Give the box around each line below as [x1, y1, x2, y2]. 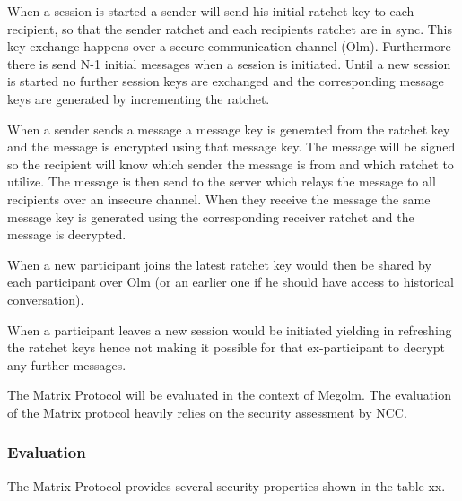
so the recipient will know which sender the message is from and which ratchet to [7, 154, 454, 173]
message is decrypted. [7, 225, 126, 244]
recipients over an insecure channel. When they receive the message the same [7, 189, 431, 208]
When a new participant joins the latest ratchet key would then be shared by [7, 255, 431, 273]
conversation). [7, 289, 84, 308]
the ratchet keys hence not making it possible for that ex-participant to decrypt [7, 338, 446, 357]
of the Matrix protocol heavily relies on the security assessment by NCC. [7, 402, 407, 421]
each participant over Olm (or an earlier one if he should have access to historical [7, 272, 454, 291]
